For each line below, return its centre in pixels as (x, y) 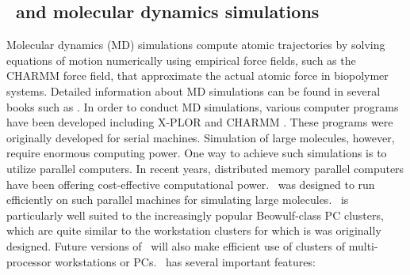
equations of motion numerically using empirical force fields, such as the (181, 60)
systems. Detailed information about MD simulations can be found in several (194, 90)
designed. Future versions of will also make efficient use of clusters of (176, 245)
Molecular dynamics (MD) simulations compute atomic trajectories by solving (196, 45)
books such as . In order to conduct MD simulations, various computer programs (203, 106)
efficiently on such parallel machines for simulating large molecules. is (178, 200)
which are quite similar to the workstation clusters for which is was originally (194, 230)
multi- (363, 245)
